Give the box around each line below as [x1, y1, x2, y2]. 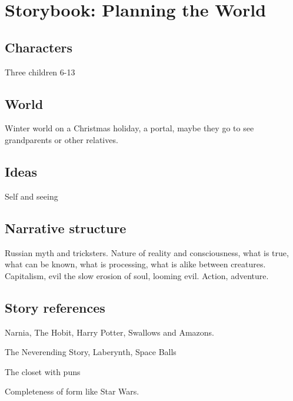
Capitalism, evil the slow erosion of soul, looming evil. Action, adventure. [5, 269, 269, 281]
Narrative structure [5, 218, 126, 237]
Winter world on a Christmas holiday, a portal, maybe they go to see [5, 122, 254, 134]
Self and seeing [5, 190, 58, 202]
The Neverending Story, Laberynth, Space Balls [5, 346, 177, 358]
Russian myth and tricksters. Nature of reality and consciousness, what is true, [5, 246, 289, 259]
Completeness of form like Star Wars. [5, 385, 139, 397]
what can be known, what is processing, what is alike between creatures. [5, 258, 266, 270]
